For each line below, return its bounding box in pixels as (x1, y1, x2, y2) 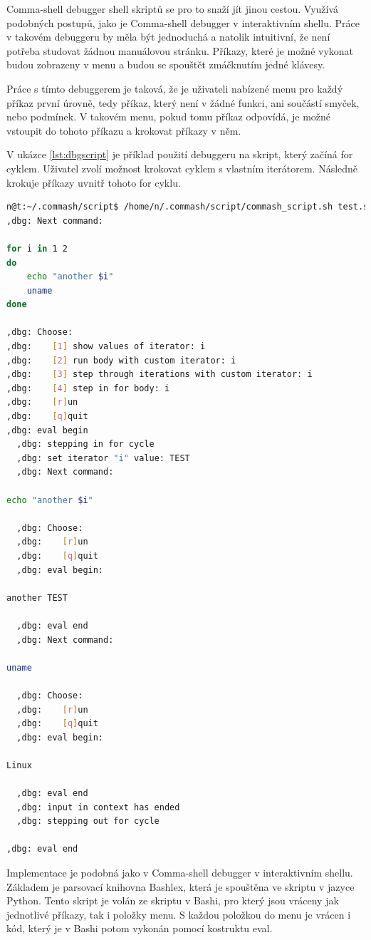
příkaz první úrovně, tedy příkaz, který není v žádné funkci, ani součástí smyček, (6, 95, 360, 110)
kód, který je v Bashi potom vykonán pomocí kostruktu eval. (6, 921, 273, 936)
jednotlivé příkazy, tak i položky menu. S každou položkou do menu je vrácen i (6, 907, 351, 921)
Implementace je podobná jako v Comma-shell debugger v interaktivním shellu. (6, 865, 353, 880)
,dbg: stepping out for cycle (16, 816, 160, 827)
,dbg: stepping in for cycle (16, 439, 155, 450)
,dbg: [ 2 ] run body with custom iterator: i (6, 355, 236, 366)
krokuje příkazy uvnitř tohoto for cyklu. (6, 175, 181, 190)
